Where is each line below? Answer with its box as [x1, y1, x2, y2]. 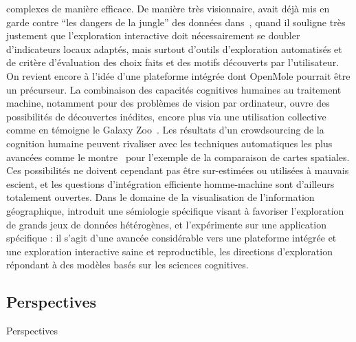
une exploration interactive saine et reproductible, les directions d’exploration [6, 244, 333, 258]
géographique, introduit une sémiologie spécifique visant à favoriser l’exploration [6, 203, 344, 217]
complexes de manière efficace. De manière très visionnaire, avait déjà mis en [6, 1, 330, 15]
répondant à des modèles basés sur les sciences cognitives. [6, 257, 249, 272]
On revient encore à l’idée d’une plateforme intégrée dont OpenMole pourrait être [6, 68, 351, 83]
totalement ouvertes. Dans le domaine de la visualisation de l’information [6, 190, 315, 204]
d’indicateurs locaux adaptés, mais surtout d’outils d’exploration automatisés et [6, 41, 342, 56]
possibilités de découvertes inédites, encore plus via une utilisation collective [6, 109, 326, 123]
